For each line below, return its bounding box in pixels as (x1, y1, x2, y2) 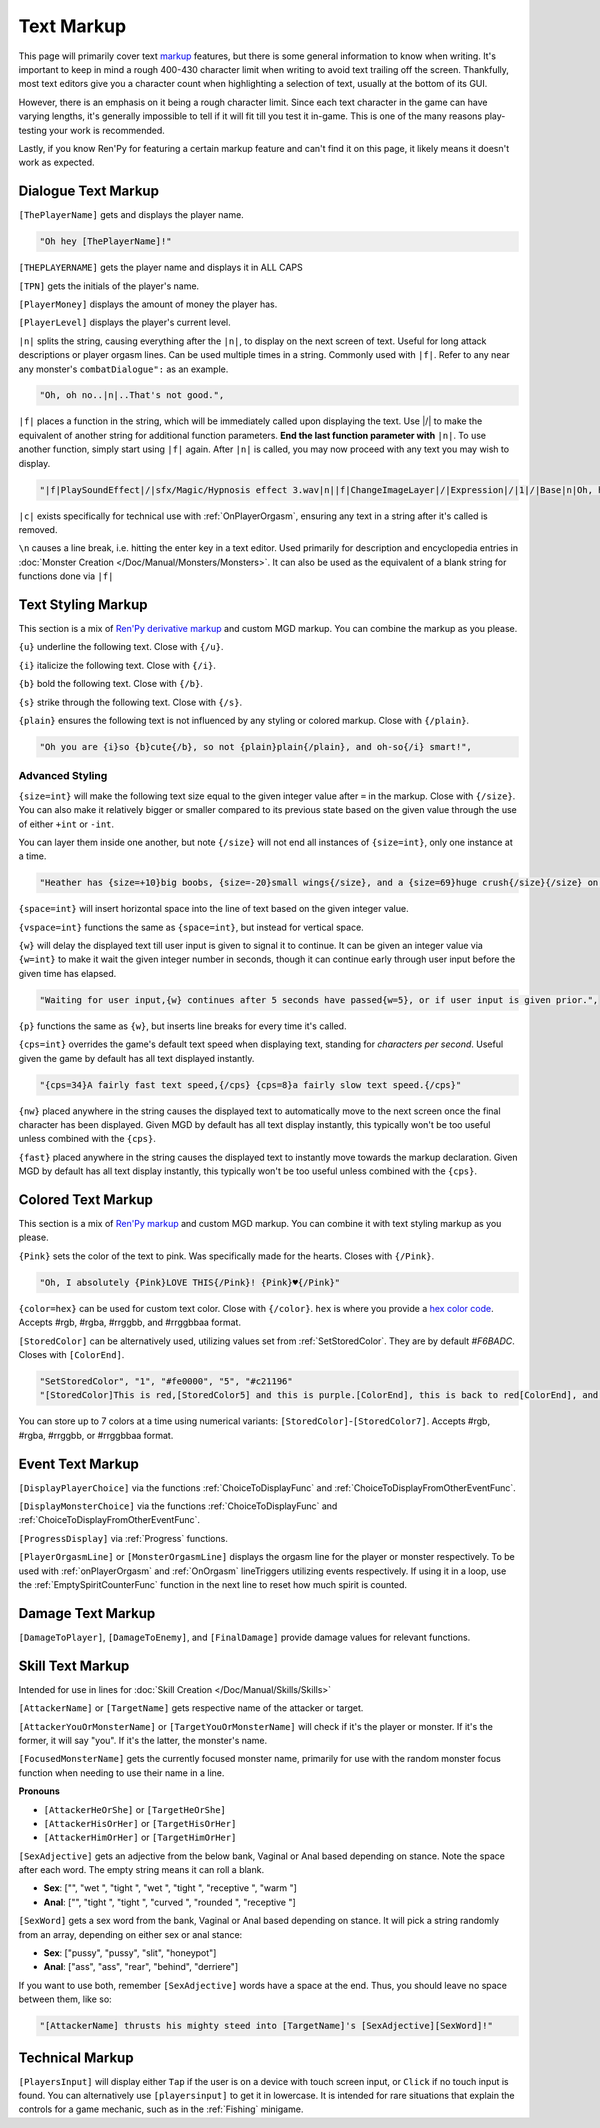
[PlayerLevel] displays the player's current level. (18, 316, 232, 329)
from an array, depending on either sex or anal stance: (18, 1928, 243, 1940)
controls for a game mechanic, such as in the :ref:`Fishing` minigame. (18, 2103, 304, 2115)
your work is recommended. (48, 124, 165, 136)
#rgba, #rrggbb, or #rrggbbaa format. (18, 1429, 174, 1441)
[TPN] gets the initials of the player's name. (18, 280, 200, 292)
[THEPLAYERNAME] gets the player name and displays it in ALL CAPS (18, 261, 304, 274)
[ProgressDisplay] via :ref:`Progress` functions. (18, 1532, 229, 1544)
